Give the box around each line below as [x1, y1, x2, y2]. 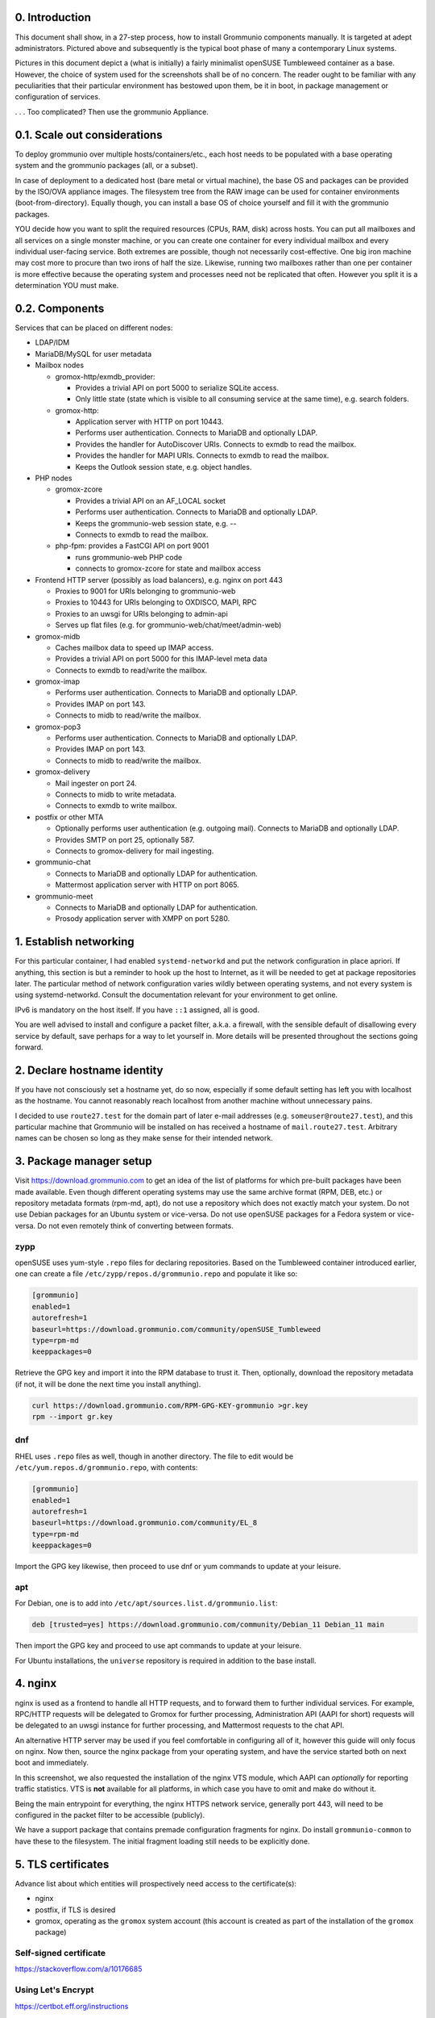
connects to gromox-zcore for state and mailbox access [75, 563, 262, 573]
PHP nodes [35, 473, 72, 484]
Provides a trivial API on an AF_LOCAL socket [75, 496, 226, 505]
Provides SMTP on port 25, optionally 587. [55, 835, 195, 844]
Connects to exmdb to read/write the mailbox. [55, 665, 208, 675]
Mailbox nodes [35, 360, 85, 371]
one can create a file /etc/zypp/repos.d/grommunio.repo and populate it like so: [14, 1269, 298, 1279]
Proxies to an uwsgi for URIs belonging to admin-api [55, 609, 229, 618]
